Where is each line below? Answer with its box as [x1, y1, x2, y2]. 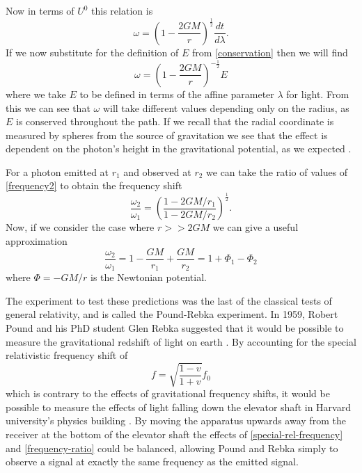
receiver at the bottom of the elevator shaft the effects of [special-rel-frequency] [6, 427, 343, 442]
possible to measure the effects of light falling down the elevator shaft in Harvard [6, 399, 351, 414]
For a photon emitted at [6, 164, 109, 179]
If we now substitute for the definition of [6, 45, 179, 59]
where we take [6, 86, 66, 101]
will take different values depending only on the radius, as [102, 100, 349, 115]
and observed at [123, 164, 191, 179]
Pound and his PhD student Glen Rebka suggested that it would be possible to [6, 320, 344, 335]
